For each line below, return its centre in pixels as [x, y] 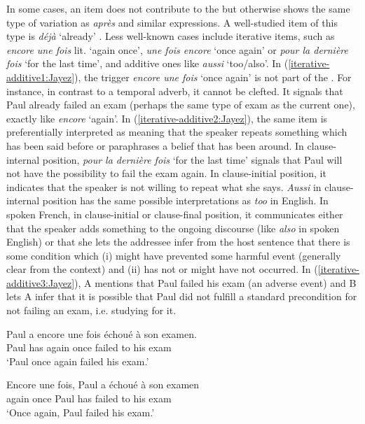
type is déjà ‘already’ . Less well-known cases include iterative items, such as [171, 36]
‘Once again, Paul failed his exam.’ [81, 412]
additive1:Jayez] [41, 77]
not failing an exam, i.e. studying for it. [91, 310]
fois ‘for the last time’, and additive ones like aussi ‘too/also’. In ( [147, 63]
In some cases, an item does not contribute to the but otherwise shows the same [178, 8]
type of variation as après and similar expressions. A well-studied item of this [172, 22]
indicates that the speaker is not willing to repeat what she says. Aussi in [164, 186]
